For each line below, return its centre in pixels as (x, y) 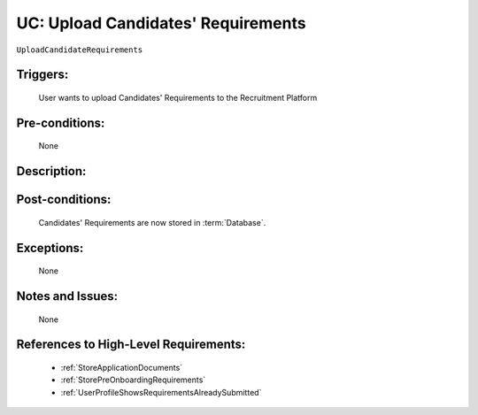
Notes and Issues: (67, 296)
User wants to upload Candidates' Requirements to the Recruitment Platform (178, 97)
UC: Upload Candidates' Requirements (161, 23)
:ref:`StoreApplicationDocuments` (122, 368)
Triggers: (42, 75)
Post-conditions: (64, 200)
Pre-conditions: (61, 123)
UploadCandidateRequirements (80, 50)
